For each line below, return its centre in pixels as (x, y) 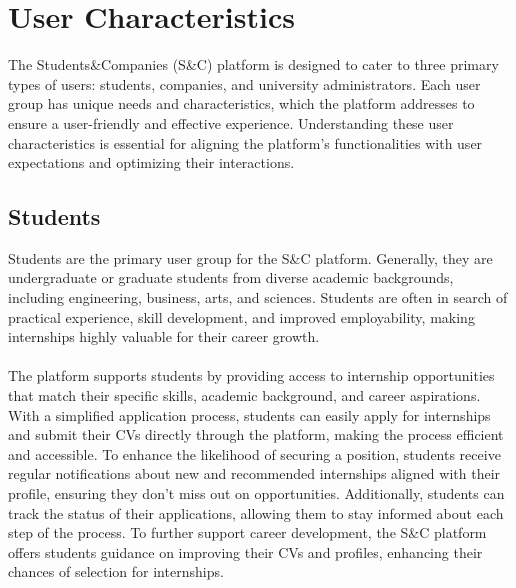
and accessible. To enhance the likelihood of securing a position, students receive (254, 453)
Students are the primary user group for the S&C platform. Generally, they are (250, 257)
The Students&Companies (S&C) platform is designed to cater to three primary (253, 64)
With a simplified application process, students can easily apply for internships (249, 414)
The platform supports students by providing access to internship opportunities (251, 375)
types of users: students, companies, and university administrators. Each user (244, 83)
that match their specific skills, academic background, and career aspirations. (244, 395)
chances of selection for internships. (116, 571)
